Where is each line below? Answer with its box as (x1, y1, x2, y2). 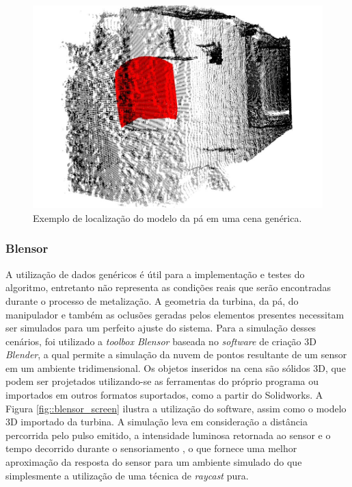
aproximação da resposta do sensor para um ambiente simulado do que (5, 455, 302, 469)
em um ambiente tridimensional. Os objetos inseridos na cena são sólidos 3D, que (5, 360, 346, 375)
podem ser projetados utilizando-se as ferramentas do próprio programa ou (5, 374, 319, 388)
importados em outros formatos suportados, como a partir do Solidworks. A (5, 388, 323, 402)
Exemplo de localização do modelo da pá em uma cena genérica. (33, 210, 302, 225)
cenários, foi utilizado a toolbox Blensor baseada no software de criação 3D (5, 334, 316, 348)
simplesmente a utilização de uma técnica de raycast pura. (5, 468, 249, 482)
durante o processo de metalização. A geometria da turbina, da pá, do (5, 293, 299, 308)
